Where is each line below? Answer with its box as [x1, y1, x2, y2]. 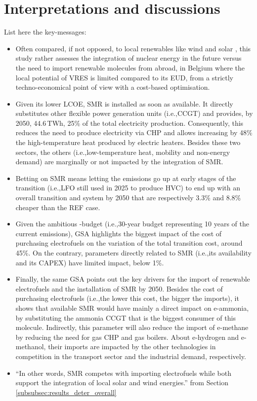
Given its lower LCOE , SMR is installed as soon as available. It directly [15, 98, 233, 109]
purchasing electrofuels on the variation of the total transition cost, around [15, 238, 243, 248]
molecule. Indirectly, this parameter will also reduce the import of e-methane [15, 322, 249, 332]
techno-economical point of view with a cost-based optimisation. [15, 82, 210, 92]
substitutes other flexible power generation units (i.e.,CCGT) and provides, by [15, 108, 253, 118]
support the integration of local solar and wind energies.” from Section [15, 377, 228, 388]
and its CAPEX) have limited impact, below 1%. [15, 257, 164, 267]
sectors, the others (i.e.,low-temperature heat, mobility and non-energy [15, 146, 230, 157]
